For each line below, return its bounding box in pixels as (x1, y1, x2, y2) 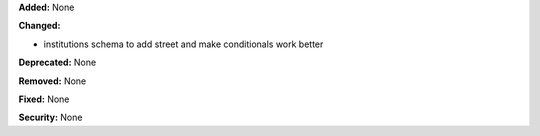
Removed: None (18, 75, 87, 87)
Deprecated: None (18, 56, 97, 69)
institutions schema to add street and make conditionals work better (43, 38, 324, 50)
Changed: (18, 20, 61, 32)
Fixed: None (18, 93, 70, 105)
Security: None (18, 111, 83, 124)
